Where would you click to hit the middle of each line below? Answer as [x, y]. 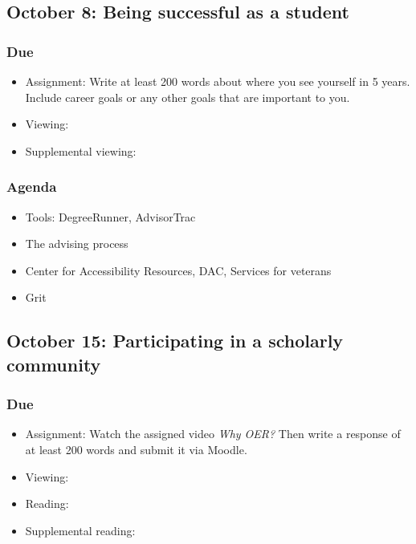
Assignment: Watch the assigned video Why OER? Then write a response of [213, 434]
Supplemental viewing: [81, 150]
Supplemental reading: [80, 530]
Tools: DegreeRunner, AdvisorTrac [110, 216]
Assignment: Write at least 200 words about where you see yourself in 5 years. [218, 81]
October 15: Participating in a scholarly [175, 341]
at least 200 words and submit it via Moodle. [136, 449]
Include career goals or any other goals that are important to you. [188, 97]
